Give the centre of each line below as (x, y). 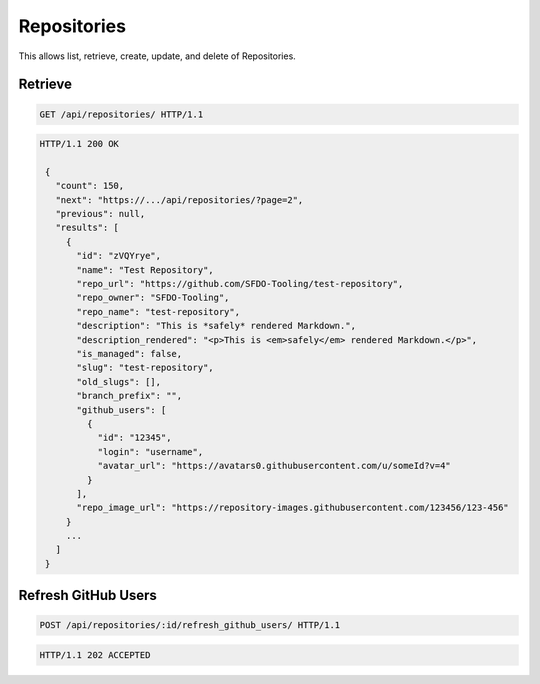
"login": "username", (150, 451)
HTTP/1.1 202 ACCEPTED (95, 655)
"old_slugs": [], (119, 381)
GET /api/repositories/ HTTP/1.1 (121, 114)
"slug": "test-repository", (145, 368)
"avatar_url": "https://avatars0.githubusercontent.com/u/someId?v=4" (274, 466)
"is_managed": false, (129, 353)
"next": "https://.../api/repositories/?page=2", (179, 199)
